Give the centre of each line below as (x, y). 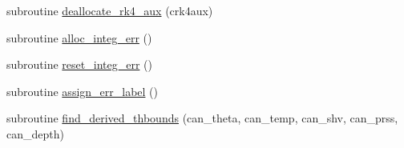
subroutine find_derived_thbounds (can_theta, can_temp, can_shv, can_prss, (202, 118)
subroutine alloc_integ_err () (79, 37)
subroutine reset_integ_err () (79, 64)
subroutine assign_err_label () (82, 91)
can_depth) (35, 133)
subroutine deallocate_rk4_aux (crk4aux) (110, 10)
